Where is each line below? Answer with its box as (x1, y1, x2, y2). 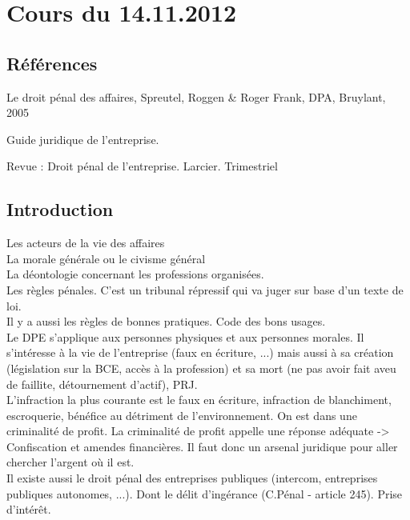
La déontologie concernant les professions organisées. (6, 266, 264, 282)
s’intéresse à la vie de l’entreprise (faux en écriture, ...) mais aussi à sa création (6, 344, 394, 361)
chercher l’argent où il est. (6, 454, 135, 470)
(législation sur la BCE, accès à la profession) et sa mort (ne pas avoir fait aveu (6, 359, 396, 376)
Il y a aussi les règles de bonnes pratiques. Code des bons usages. (6, 313, 326, 330)
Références (6, 50, 98, 75)
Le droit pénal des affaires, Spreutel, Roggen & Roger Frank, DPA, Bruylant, (6, 88, 386, 105)
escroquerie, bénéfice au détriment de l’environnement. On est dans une (6, 406, 357, 423)
